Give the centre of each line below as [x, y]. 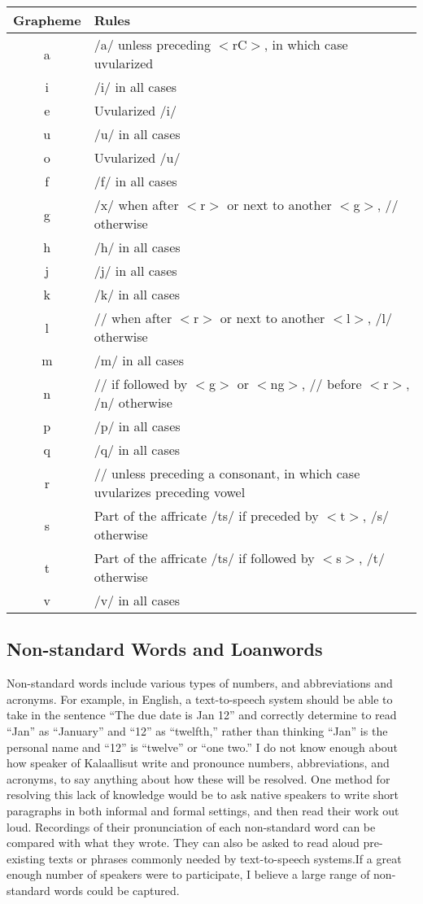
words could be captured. [117, 890]
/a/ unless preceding [152, 44]
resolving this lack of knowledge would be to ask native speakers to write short [203, 795]
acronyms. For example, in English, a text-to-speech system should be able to [200, 699]
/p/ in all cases [137, 426]
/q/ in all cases [137, 450]
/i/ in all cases [135, 87]
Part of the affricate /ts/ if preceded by [206, 515]
